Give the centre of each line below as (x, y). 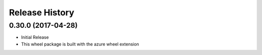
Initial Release (35, 37)
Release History (42, 12)
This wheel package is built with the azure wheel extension (80, 44)
